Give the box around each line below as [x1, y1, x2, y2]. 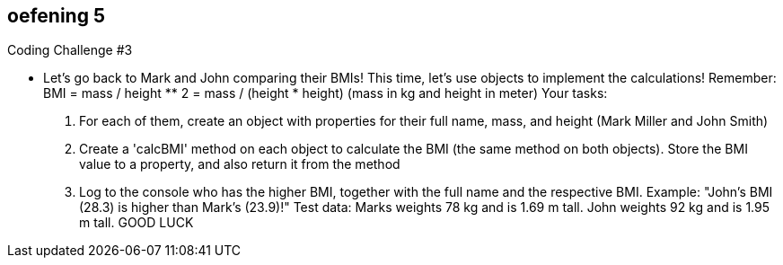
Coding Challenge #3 [7, 42, 133, 58]
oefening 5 [7, 4, 105, 27]
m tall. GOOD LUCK [79, 215, 194, 231]
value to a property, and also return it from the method [79, 156, 400, 172]
